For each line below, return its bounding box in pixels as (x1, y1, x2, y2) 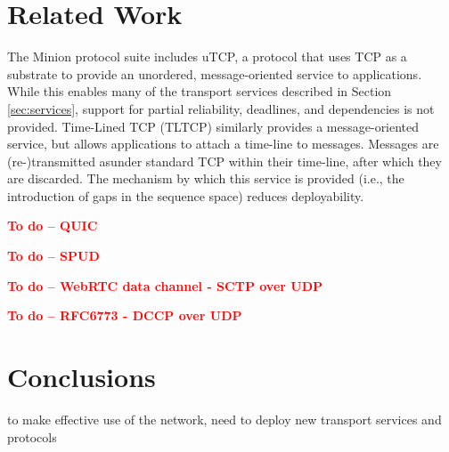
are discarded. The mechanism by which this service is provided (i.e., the (7, 169, 404, 188)
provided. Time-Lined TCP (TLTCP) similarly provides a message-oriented (7, 117, 420, 135)
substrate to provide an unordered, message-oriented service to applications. (7, 64, 422, 83)
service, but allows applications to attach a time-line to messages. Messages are (7, 134, 439, 153)
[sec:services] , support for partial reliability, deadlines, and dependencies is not (7, 99, 435, 117)
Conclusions (7, 359, 156, 395)
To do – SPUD (7, 246, 100, 265)
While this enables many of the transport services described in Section (7, 82, 392, 101)
